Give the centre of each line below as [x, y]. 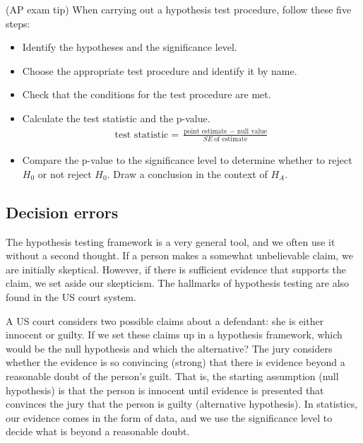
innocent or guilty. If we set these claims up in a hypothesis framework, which [174, 335]
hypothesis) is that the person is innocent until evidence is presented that [165, 390]
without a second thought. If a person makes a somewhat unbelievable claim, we [179, 255]
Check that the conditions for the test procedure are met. [147, 94]
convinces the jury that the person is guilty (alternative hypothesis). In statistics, [182, 404]
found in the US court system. [71, 296]
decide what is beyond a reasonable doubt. [98, 431]
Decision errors [62, 212]
